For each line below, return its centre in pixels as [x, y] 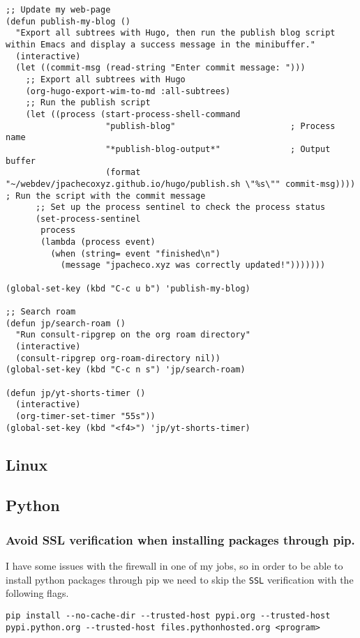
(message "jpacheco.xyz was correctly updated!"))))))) [193, 265]
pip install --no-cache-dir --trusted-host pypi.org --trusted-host [168, 615]
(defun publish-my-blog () [68, 21]
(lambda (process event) [98, 242]
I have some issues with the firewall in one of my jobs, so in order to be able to [174, 566]
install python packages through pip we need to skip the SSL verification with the [180, 579]
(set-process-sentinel [88, 219]
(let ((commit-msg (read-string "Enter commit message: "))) [160, 68]
